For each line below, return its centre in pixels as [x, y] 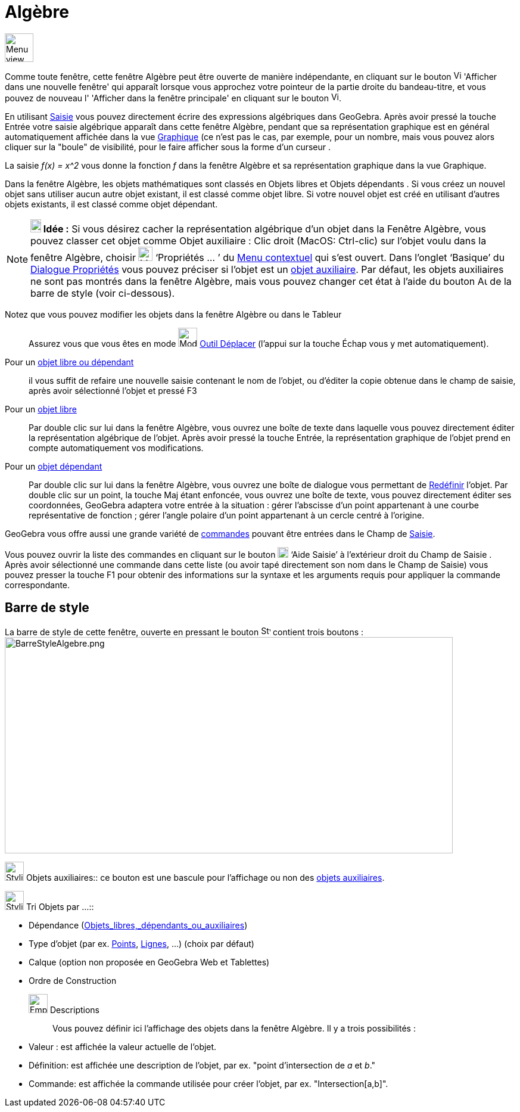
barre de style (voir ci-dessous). [103, 293]
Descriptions [74, 1010]
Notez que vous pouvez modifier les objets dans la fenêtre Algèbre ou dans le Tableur [173, 314]
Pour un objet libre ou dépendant [69, 362]
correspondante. [38, 585]
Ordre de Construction [73, 980]
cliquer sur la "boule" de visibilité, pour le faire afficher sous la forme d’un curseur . [168, 147]
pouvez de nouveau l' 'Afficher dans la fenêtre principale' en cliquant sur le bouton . [173, 98]
